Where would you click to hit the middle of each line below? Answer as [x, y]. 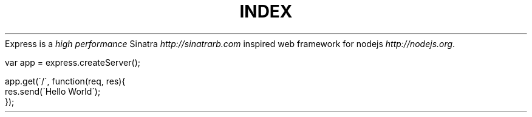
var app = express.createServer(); [73, 62]
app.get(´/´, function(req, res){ [65, 81]
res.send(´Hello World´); [53, 91]
